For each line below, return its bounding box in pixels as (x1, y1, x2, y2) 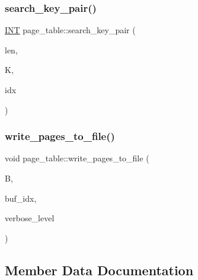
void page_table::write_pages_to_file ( (5, 152, 149, 164)
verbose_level (5, 212, 55, 224)
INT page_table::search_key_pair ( (5, 24, 136, 36)
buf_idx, (5, 192, 37, 204)
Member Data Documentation (5, 260, 194, 279)
